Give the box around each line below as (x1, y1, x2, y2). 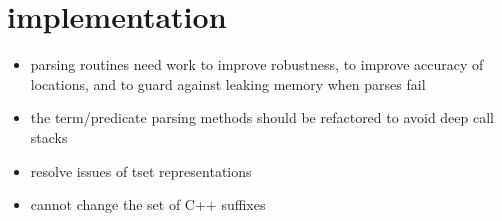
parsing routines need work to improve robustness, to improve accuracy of (30, 54, 484, 75)
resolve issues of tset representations (30, 160, 252, 181)
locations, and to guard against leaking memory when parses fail (30, 73, 426, 94)
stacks (30, 126, 68, 147)
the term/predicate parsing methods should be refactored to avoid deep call (30, 107, 494, 128)
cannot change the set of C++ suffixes (30, 194, 266, 215)
